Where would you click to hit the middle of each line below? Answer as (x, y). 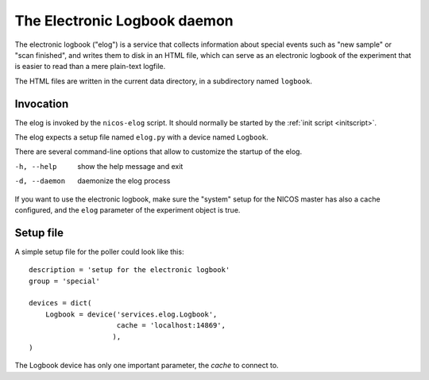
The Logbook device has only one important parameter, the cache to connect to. (147, 366)
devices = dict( (60, 303)
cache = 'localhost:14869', (171, 326)
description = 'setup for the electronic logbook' (129, 270)
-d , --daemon (40, 181)
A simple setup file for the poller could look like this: (99, 251)
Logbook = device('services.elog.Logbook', (131, 314)
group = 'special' (65, 281)
